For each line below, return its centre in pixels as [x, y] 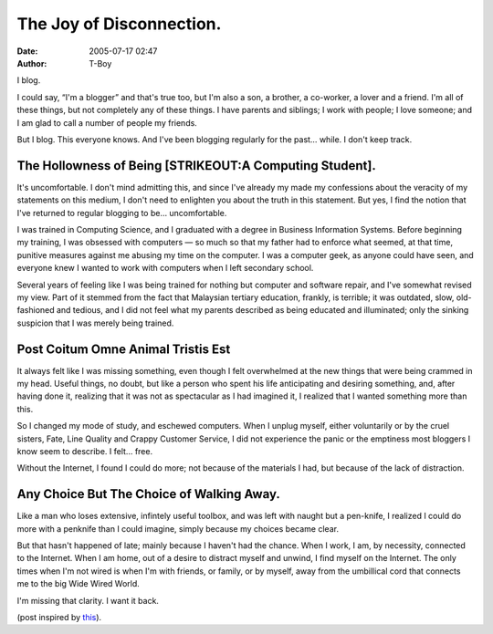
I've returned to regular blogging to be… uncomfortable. [122, 213]
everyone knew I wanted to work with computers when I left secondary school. [165, 268]
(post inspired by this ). [59, 617]
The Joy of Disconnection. [119, 24]
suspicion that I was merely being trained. [95, 323]
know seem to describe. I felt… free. [85, 451]
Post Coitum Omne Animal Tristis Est [124, 349]
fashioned [36, 310]
